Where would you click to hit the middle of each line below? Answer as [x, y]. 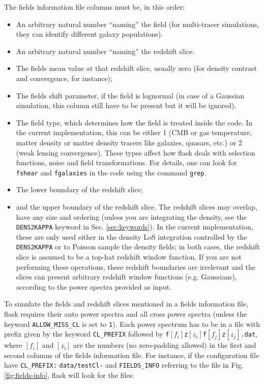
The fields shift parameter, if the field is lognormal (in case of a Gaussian [130, 95]
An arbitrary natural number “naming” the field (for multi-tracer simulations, [138, 24]
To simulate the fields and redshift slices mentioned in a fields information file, [126, 304]
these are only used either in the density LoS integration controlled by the [131, 236]
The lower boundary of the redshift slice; [79, 189]
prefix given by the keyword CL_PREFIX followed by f [87, 334]
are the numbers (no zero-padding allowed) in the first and [165, 345]
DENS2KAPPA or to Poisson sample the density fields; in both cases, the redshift [138, 247]
